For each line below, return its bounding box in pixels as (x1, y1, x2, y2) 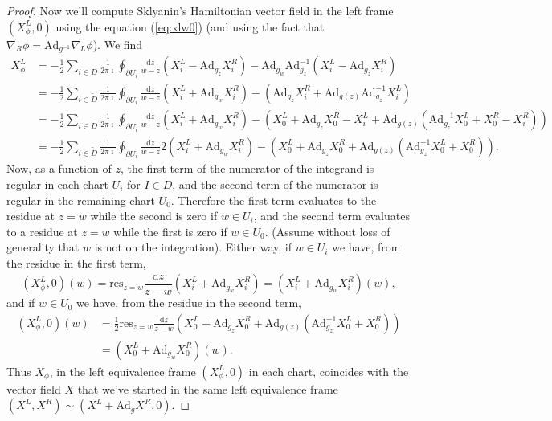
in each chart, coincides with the (248, 362, 409, 379)
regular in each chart (6, 176, 108, 193)
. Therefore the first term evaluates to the (170, 191, 377, 208)
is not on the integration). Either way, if (94, 239, 292, 255)
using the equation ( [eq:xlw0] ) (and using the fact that (55, 18, 325, 35)
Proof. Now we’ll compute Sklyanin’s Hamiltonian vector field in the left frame (6, 2, 394, 18)
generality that (6, 239, 80, 255)
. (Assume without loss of (264, 223, 390, 239)
